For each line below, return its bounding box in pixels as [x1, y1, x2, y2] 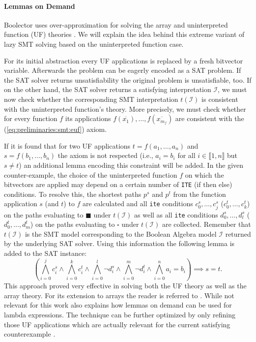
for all [177, 150, 196, 160]
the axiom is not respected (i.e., [57, 150, 153, 160]
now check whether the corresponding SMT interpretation [4, 93, 178, 104]
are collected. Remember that [162, 219, 251, 229]
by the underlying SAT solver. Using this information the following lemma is [4, 238, 235, 249]
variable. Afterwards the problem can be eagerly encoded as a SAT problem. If [4, 65, 241, 75]
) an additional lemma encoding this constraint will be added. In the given [19, 159, 244, 170]
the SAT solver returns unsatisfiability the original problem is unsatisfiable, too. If [4, 74, 252, 85]
